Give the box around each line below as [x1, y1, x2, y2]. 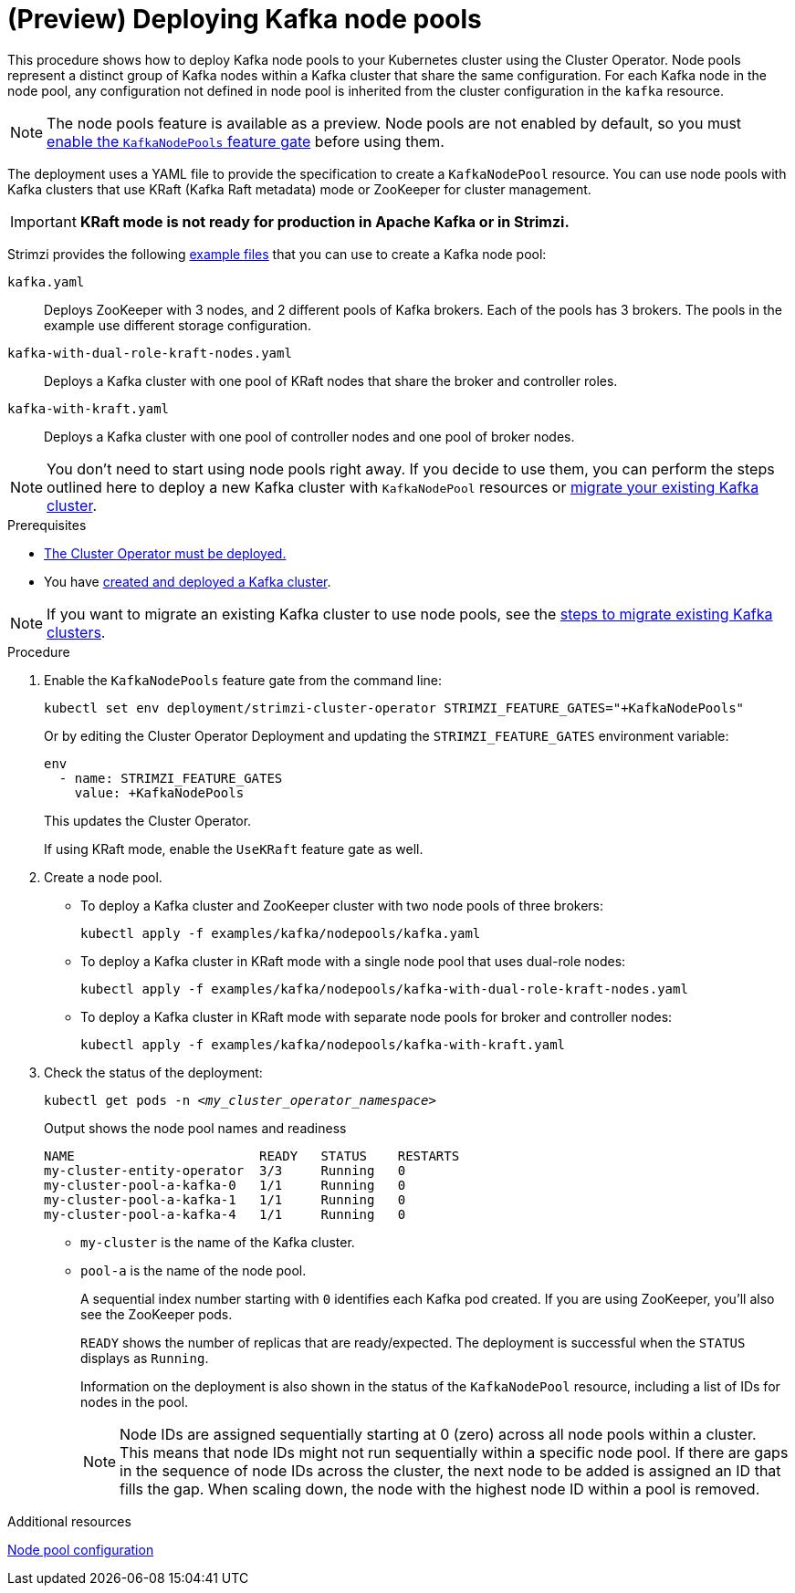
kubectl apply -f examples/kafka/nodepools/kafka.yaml [80, 925, 481, 941]
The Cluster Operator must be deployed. [44, 545, 287, 561]
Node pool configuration [7, 1541, 154, 1557]
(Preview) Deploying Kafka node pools [7, 4, 482, 35]
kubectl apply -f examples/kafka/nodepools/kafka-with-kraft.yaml [80, 1036, 566, 1052]
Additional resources [7, 1513, 131, 1529]
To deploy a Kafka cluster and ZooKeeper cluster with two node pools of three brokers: [80, 897, 604, 913]
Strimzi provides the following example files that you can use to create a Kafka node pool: [7, 245, 547, 262]
